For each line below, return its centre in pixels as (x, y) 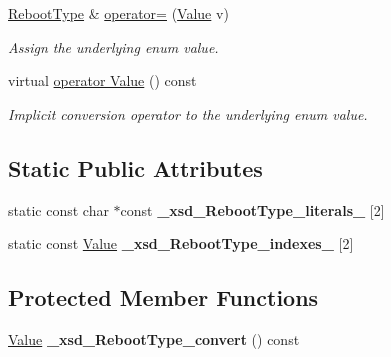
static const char (58, 209)
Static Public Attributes (135, 167)
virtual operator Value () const (102, 80)
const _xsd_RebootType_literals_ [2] (252, 209)
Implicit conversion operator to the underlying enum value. (188, 113)
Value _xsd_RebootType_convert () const (154, 338)
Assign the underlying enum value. (113, 46)
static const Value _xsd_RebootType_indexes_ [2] (181, 243)
